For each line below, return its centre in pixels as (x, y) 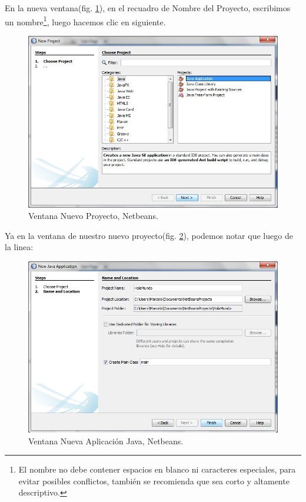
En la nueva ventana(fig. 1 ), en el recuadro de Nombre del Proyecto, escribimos (148, 8)
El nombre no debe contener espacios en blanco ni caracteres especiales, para (157, 469)
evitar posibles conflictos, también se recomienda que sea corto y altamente (154, 481)
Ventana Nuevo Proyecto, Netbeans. (93, 216)
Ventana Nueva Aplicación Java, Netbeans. (106, 441)
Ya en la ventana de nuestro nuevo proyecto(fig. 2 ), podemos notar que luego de (149, 235)
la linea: (19, 247)
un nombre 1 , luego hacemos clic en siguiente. (85, 21)
